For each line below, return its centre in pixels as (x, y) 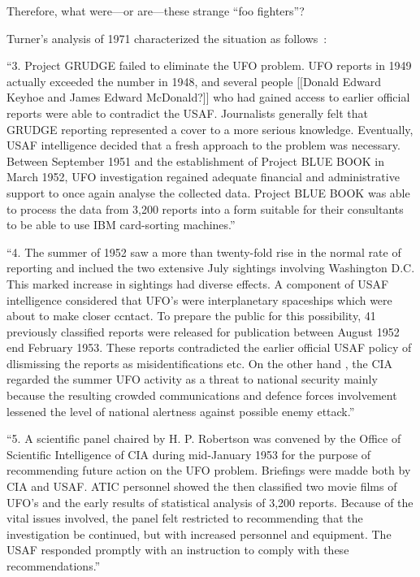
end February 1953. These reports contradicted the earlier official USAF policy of (209, 347)
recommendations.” (54, 566)
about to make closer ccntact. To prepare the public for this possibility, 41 (191, 316)
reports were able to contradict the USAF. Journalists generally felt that (187, 113)
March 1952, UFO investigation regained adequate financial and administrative (203, 177)
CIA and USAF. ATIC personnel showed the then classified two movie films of (202, 486)
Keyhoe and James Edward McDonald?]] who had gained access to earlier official (208, 97)
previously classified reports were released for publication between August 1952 (203, 331)
